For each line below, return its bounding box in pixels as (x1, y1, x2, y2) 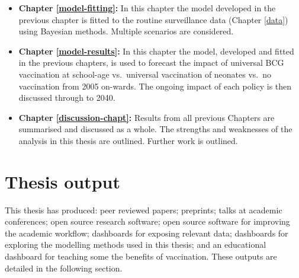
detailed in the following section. (5, 261, 123, 274)
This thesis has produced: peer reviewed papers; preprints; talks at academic (5, 203, 282, 216)
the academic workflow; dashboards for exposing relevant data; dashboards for (5, 226, 288, 239)
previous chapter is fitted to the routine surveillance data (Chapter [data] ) (18, 13, 288, 25)
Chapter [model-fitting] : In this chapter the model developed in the (18, 2, 276, 14)
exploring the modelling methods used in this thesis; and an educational (5, 238, 266, 251)
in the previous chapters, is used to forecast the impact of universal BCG (18, 56, 284, 69)
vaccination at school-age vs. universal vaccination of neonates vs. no (18, 68, 272, 80)
